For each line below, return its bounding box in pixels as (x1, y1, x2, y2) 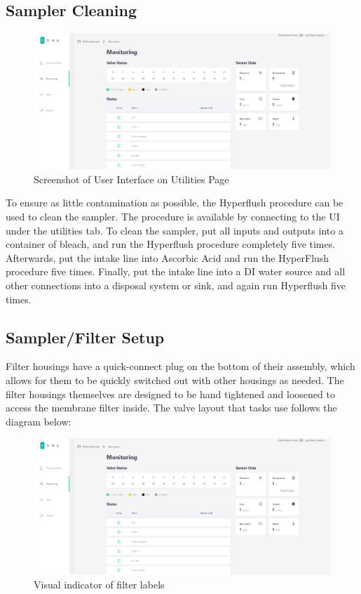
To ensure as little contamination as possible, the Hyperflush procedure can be (6, 195, 343, 210)
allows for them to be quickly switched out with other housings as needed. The (6, 372, 344, 387)
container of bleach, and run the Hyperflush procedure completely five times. (6, 237, 336, 251)
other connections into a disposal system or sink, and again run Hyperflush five (6, 277, 346, 292)
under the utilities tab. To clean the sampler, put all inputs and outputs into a (6, 223, 343, 237)
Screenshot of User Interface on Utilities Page (34, 171, 229, 186)
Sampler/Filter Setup (6, 326, 165, 348)
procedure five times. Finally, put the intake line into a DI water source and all (6, 264, 346, 279)
